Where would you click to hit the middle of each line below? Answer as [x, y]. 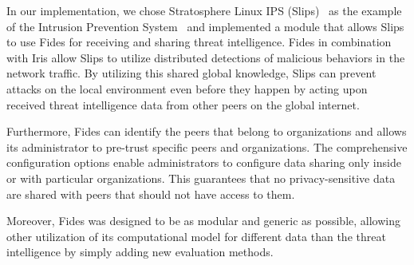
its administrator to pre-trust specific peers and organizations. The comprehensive [207, 146]
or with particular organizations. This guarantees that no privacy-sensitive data [201, 178]
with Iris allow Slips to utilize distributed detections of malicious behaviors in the [206, 57]
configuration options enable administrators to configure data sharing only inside [204, 162]
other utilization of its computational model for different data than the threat [196, 236]
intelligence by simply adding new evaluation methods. [140, 252]
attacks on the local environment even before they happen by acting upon [187, 88]
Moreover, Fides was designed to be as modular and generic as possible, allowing [203, 221]
